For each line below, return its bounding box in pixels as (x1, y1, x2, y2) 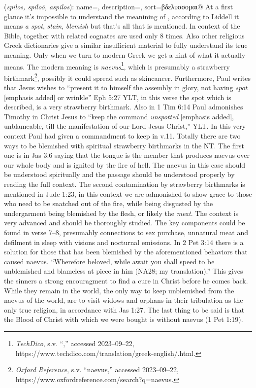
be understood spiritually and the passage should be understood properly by (4, 169, 235, 179)
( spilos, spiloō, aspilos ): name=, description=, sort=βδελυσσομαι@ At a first (4, 1, 233, 11)
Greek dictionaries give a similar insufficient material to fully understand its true (4, 40, 248, 50)
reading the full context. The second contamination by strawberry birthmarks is (4, 179, 245, 189)
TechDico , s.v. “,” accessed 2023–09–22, (15, 338, 134, 348)
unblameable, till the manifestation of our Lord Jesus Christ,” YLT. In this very (4, 121, 246, 131)
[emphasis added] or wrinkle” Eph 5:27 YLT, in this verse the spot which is (4, 92, 231, 102)
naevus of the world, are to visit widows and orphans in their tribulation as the (4, 295, 243, 305)
